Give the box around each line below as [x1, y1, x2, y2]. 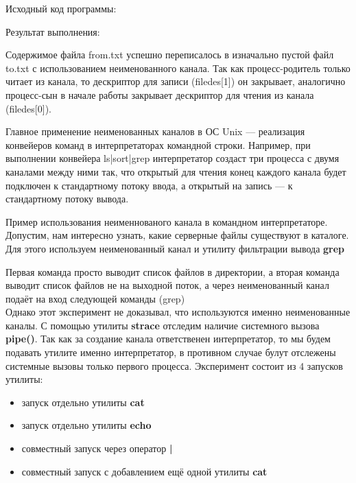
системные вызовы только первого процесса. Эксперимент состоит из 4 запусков [5, 358, 343, 373]
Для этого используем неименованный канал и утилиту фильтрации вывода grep [5, 241, 345, 255]
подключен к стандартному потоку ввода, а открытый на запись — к [5, 178, 293, 192]
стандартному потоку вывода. [5, 191, 129, 206]
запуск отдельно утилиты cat [21, 394, 145, 409]
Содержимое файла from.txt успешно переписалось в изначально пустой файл [5, 47, 334, 62]
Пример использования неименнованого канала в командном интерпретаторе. [5, 214, 328, 228]
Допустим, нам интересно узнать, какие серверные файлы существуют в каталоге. [5, 228, 349, 242]
